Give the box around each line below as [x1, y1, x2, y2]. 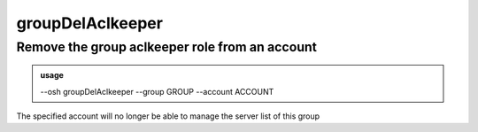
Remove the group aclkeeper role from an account [16, 39, 318, 55]
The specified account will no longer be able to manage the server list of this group [16, 111, 320, 121]
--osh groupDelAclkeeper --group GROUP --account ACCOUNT [40, 86, 274, 97]
